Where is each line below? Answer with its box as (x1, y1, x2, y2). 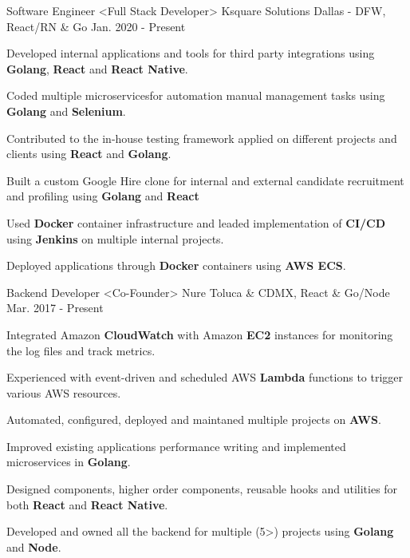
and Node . (6, 538, 61, 555)
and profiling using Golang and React (6, 188, 199, 204)
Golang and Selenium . (6, 102, 126, 119)
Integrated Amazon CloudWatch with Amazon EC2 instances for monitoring (6, 326, 393, 342)
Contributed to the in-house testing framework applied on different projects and (6, 129, 397, 146)
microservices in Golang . (6, 453, 131, 470)
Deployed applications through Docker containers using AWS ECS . (6, 257, 346, 274)
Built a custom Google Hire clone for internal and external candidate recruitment (6, 172, 404, 188)
